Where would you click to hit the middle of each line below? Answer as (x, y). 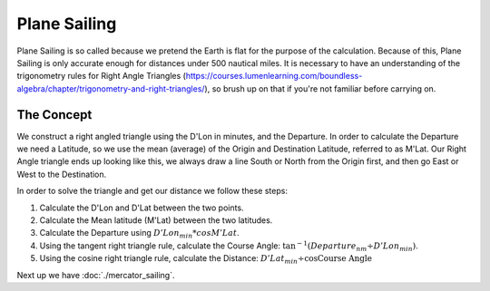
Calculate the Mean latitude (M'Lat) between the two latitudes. (156, 220)
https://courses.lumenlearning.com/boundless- (274, 76)
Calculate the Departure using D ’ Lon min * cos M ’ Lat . (139, 234)
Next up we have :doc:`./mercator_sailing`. (96, 275)
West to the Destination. (62, 174)
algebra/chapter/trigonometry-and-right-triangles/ (111, 88)
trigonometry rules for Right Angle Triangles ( (101, 76)
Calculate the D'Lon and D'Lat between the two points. (142, 208)
